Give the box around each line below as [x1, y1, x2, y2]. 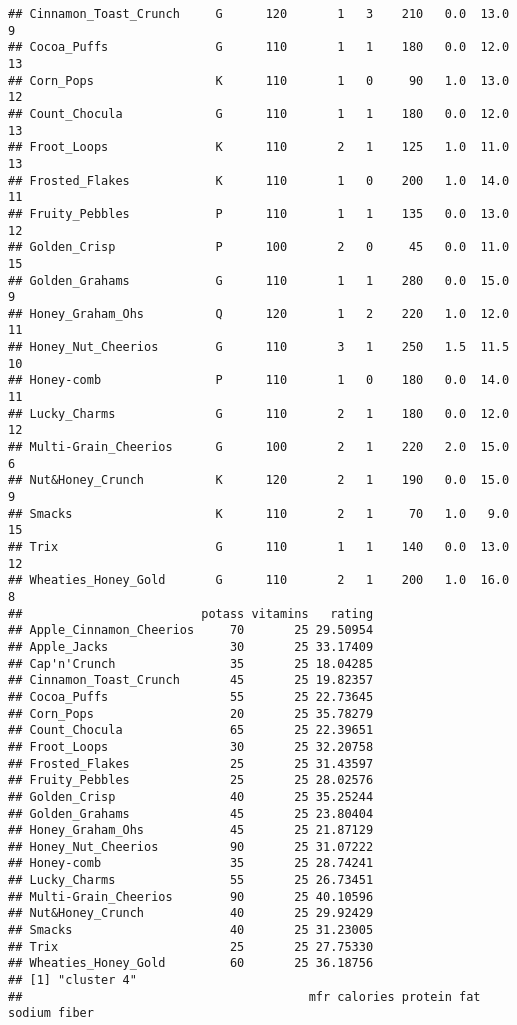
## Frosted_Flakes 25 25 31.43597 [8, 756, 374, 771]
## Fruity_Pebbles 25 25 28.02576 [8, 773, 374, 788]
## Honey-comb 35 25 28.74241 [8, 856, 374, 871]
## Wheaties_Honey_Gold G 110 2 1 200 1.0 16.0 [8, 573, 510, 588]
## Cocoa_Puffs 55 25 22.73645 [8, 689, 374, 704]
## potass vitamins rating [8, 606, 374, 621]
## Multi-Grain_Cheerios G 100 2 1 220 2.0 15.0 [8, 440, 510, 455]
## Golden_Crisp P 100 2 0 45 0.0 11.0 [8, 240, 510, 255]
